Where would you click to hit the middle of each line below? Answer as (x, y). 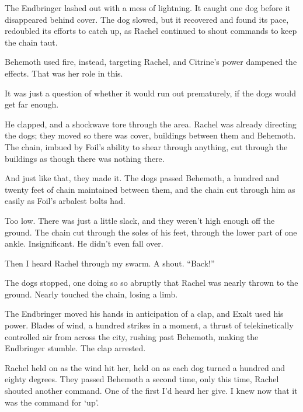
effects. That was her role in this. (64, 73)
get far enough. (32, 104)
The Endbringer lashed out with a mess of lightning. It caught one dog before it (148, 8)
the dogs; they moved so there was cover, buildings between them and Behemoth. (150, 135)
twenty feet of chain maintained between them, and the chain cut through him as (150, 189)
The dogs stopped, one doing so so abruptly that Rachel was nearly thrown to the (151, 283)
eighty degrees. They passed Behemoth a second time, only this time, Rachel (142, 379)
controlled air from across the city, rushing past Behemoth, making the (132, 336)
